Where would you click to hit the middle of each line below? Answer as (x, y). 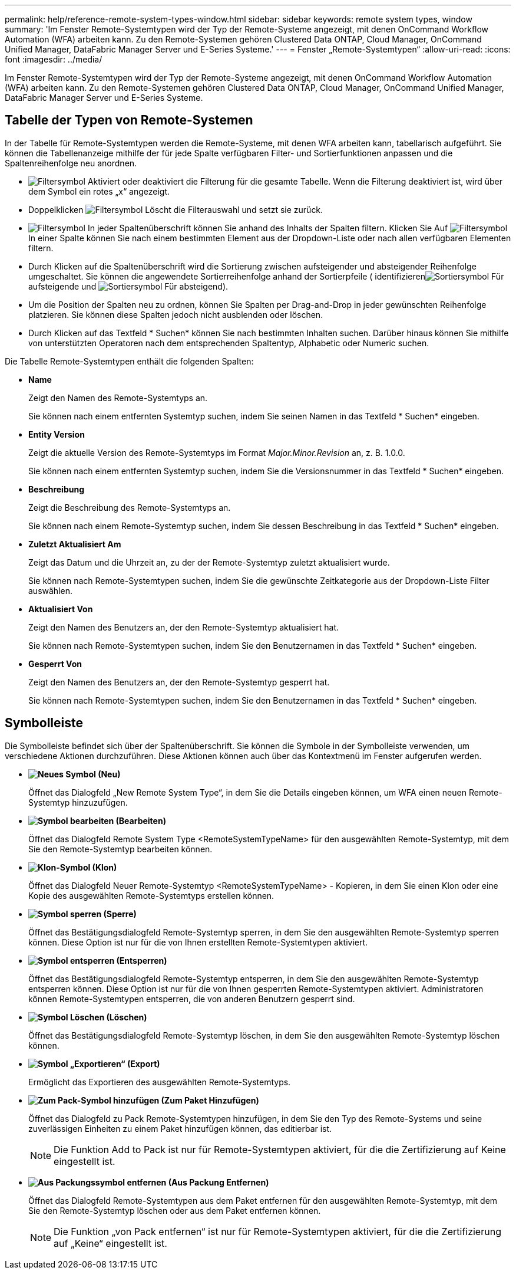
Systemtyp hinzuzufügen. (78, 802)
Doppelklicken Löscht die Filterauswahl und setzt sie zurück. (176, 209)
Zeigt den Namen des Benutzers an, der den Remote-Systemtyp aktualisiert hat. (183, 627)
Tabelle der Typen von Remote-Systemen (129, 120)
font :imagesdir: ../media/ (54, 59)
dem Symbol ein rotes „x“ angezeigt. (99, 191)
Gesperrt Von (55, 664)
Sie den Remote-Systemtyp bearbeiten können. (120, 849)
